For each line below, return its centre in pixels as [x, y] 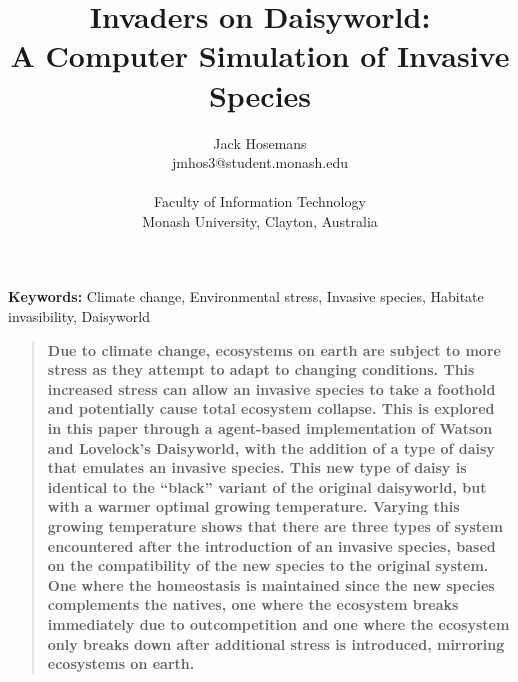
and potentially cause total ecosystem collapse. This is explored [271, 408]
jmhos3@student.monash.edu [260, 162]
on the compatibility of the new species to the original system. [268, 565]
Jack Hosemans [260, 142]
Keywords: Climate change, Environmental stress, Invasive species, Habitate [246, 296]
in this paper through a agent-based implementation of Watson [270, 428]
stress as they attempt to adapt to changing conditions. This [261, 369]
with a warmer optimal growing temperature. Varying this [253, 506]
